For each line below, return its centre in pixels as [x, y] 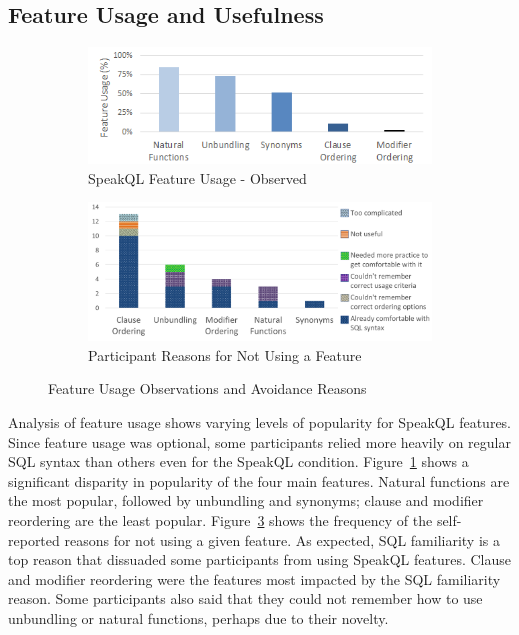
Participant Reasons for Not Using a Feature [225, 354]
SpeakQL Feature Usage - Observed [197, 177]
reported [34, 539]
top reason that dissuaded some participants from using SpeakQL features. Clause [260, 559]
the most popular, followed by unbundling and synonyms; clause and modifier [246, 500]
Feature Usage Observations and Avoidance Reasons [207, 388]
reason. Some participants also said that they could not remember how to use [245, 598]
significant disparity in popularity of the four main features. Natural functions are [259, 480]
